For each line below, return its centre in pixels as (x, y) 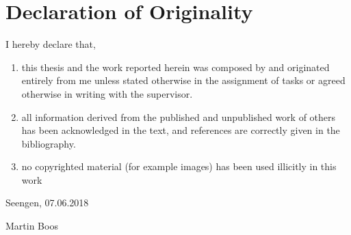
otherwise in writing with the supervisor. (107, 93)
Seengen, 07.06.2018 (47, 203)
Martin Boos (32, 226)
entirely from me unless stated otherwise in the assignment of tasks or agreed (183, 80)
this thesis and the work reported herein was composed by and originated (175, 67)
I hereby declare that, (51, 44)
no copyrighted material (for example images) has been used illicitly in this (179, 166)
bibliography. (49, 143)
